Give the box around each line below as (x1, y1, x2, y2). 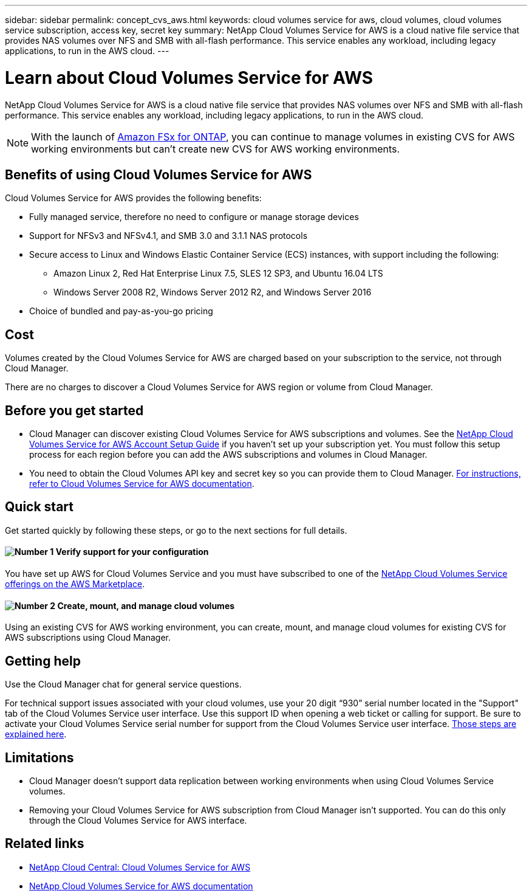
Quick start (5, 499, 73, 515)
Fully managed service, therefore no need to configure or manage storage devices (29, 212, 359, 222)
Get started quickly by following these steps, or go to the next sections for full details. (5, 525, 347, 536)
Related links (5, 836, 84, 852)
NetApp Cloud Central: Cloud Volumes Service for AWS (29, 861, 251, 872)
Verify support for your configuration (55, 546, 209, 557)
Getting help (5, 653, 81, 669)
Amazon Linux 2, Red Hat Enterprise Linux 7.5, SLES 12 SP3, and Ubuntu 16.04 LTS (53, 268, 383, 279)
